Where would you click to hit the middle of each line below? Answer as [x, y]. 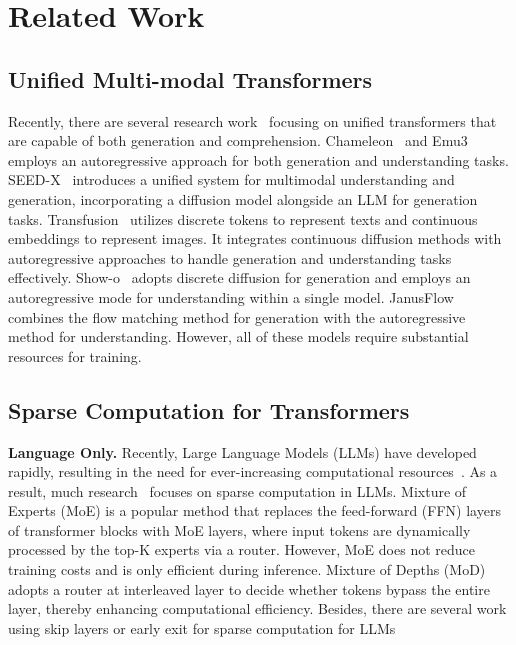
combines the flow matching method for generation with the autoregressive [237, 316]
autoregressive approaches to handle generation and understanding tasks [230, 257]
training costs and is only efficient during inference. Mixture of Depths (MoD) [247, 569]
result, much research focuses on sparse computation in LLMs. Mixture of [237, 490]
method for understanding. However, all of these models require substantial [238, 336]
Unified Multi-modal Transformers [190, 78]
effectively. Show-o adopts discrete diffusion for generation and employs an [239, 277]
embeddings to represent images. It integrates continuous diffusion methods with [255, 238]
